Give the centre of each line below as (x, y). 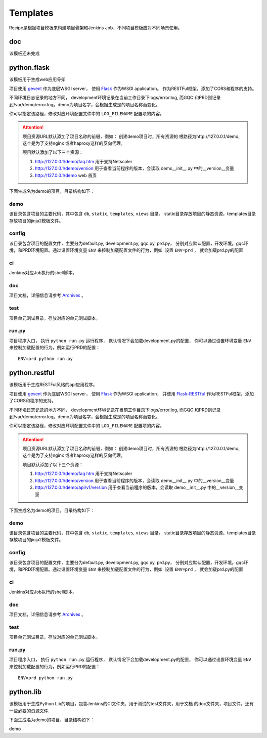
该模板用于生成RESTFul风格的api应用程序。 (53, 385)
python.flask (29, 67)
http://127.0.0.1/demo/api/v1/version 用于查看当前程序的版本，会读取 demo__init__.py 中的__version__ (137, 487)
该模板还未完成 (24, 53)
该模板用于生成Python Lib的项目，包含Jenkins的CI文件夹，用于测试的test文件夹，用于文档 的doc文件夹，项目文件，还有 (132, 704)
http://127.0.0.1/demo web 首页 (66, 175)
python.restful (32, 373)
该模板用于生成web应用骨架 (37, 80)
